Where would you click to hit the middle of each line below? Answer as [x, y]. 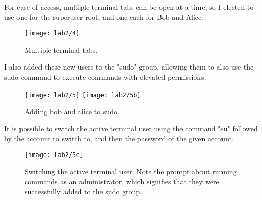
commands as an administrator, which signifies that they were [122, 181]
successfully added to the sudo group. [84, 191]
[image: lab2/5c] [54, 155]
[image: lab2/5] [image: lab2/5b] [83, 95]
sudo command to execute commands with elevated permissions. [105, 77]
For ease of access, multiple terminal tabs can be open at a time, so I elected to [129, 7]
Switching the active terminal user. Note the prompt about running [131, 171]
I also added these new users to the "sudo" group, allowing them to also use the [129, 67]
